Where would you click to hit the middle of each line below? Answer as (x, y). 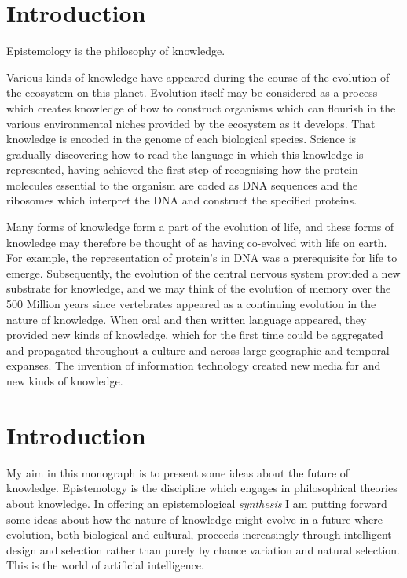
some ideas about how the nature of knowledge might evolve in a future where (194, 519)
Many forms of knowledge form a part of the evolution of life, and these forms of (200, 227)
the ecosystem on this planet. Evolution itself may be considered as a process (192, 92)
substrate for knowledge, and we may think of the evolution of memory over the (199, 288)
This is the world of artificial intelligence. (105, 565)
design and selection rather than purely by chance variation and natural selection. (203, 549)
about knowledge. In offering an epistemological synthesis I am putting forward (197, 503)
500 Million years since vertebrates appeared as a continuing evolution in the (191, 304)
